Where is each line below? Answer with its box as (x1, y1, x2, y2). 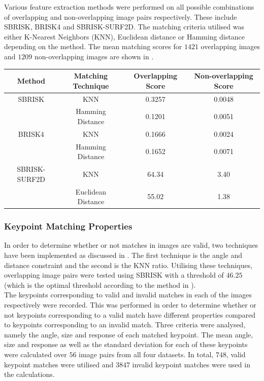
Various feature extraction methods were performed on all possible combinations (4, 2, 254, 12)
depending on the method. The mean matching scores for (4, 41, 182, 52)
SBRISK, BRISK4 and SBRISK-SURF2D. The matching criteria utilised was (4, 21, 244, 32)
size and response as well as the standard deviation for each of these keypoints (4, 339, 248, 350)
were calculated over (4, 349, 67, 359)
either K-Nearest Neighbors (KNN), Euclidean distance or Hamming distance (4, 31, 245, 42)
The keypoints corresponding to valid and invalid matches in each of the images (4, 289, 252, 300)
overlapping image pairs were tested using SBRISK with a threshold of (4, 270, 224, 280)
